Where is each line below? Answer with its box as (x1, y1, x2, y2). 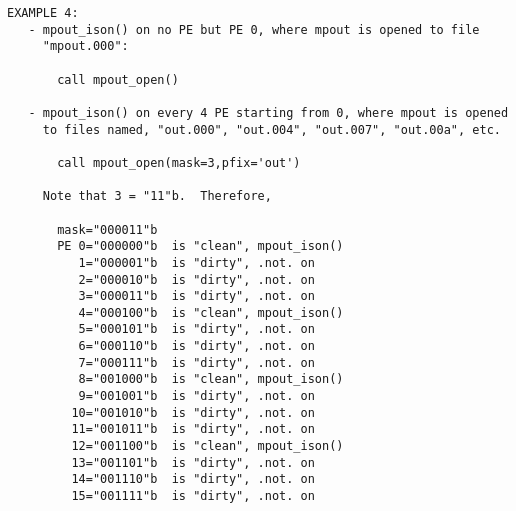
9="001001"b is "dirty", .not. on (78, 389, 315, 404)
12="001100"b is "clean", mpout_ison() (71, 439, 344, 454)
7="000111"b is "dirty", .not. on (78, 355, 315, 370)
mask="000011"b (57, 222, 158, 237)
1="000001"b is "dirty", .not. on (78, 255, 315, 270)
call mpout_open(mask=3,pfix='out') (57, 155, 301, 170)
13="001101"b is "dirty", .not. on (71, 455, 315, 470)
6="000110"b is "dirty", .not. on (78, 339, 315, 354)
